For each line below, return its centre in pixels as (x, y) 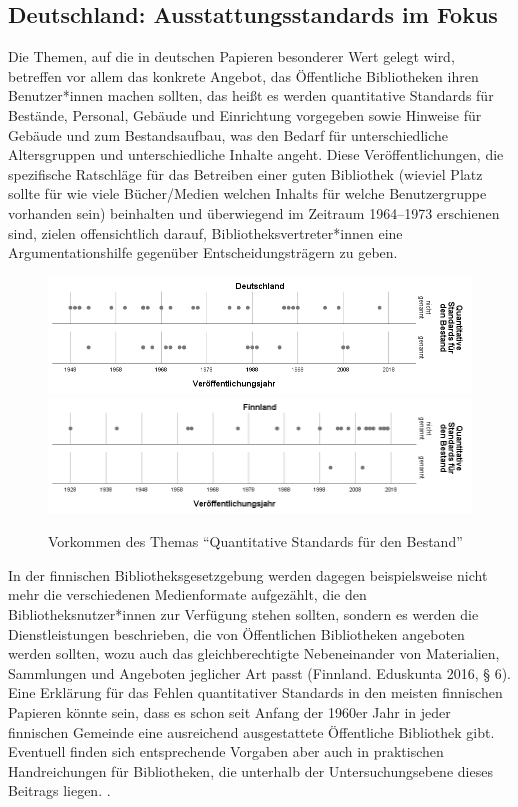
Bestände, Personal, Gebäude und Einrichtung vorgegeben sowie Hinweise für (245, 114)
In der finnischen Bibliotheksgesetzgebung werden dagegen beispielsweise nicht (248, 574)
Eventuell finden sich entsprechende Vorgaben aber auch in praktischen (226, 751)
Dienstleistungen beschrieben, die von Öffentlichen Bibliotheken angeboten (236, 633)
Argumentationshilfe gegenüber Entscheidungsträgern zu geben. (203, 252)
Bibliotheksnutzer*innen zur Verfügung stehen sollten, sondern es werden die (243, 614)
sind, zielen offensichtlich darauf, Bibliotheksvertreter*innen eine (205, 232)
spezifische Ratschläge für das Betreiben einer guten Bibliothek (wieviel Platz (245, 173)
